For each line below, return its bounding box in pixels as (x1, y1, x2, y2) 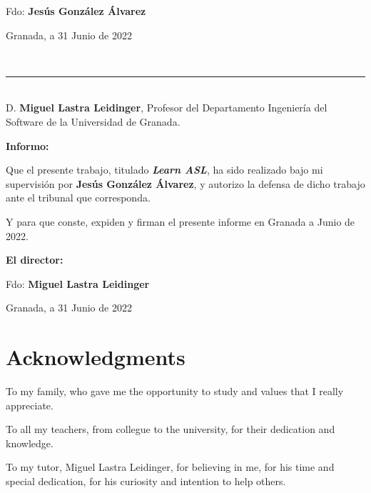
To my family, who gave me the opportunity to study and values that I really (6, 384, 344, 399)
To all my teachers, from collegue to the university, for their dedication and (6, 422, 335, 437)
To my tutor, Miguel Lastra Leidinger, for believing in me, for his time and (6, 459, 335, 474)
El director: (6, 252, 63, 267)
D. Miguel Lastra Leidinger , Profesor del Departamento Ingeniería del (6, 100, 327, 115)
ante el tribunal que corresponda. (6, 190, 151, 205)
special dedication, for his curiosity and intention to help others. (6, 474, 286, 488)
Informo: (6, 138, 49, 153)
